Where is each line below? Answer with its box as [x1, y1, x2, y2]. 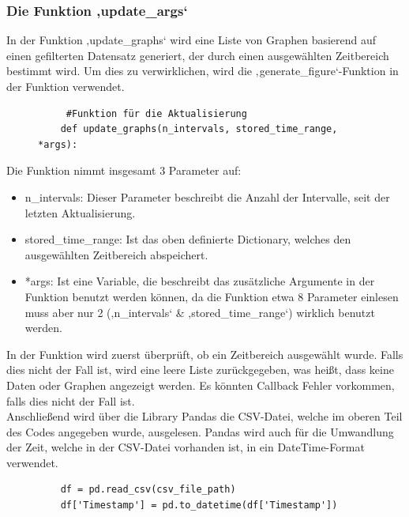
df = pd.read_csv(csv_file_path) [60, 484, 236, 496]
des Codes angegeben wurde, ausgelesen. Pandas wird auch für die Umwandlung [6, 423, 394, 440]
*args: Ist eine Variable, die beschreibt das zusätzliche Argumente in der [24, 273, 375, 289]
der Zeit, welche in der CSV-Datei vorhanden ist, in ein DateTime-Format [6, 439, 365, 455]
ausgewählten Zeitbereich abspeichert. [24, 246, 208, 262]
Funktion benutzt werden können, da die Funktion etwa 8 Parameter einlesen [24, 288, 399, 304]
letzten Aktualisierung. [24, 204, 136, 221]
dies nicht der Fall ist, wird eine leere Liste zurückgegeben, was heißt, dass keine [6, 361, 394, 378]
